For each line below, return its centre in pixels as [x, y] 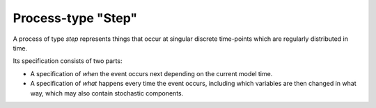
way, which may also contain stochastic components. [107, 93]
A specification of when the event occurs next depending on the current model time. [151, 73]
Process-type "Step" [75, 18]
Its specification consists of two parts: [68, 61]
